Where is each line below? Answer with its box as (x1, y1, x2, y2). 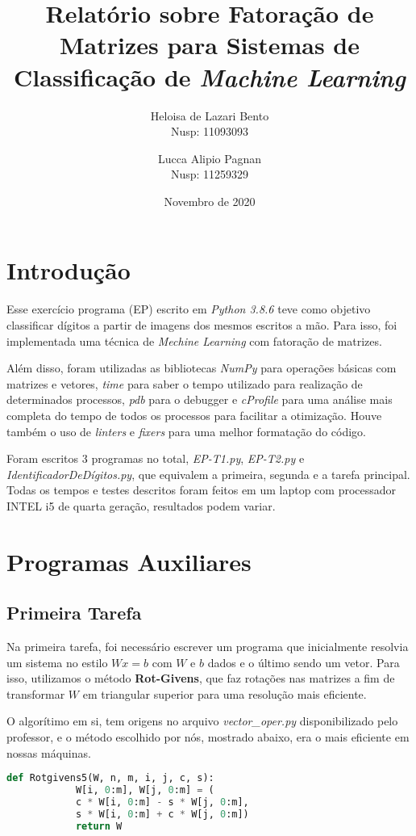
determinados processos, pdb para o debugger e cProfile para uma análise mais (6, 391, 393, 408)
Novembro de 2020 (164, 192, 256, 209)
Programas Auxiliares (6, 544, 252, 578)
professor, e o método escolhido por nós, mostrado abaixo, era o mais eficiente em (6, 729, 410, 746)
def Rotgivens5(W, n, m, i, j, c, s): (6, 772, 214, 784)
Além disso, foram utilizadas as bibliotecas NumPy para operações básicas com (6, 359, 397, 376)
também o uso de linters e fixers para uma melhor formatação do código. (6, 422, 366, 439)
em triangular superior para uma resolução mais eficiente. (82, 685, 367, 702)
